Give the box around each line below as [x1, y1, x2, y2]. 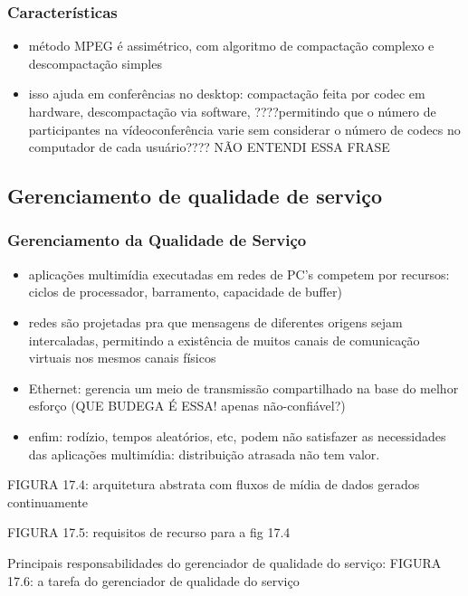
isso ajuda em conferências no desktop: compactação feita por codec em [28, 84, 425, 103]
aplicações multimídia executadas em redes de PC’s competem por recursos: [28, 264, 450, 283]
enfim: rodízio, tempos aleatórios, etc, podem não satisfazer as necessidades [28, 426, 446, 445]
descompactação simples [28, 53, 162, 72]
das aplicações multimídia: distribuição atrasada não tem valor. [28, 444, 380, 463]
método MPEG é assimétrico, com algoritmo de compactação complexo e [28, 36, 435, 55]
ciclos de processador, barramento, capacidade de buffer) [28, 282, 342, 301]
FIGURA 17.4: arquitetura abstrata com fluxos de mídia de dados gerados [7, 475, 420, 494]
